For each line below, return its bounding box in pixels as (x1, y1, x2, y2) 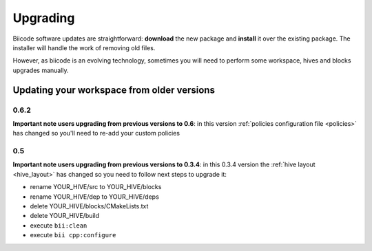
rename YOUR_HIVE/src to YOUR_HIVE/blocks (30, 183, 162, 191)
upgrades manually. (12, 66, 69, 74)
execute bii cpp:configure (30, 231, 116, 239)
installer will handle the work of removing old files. (12, 43, 156, 52)
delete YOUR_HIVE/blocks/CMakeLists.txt (30, 201, 149, 210)
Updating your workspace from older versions (12, 84, 215, 96)
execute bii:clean (30, 221, 87, 230)
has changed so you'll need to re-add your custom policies (12, 129, 180, 138)
